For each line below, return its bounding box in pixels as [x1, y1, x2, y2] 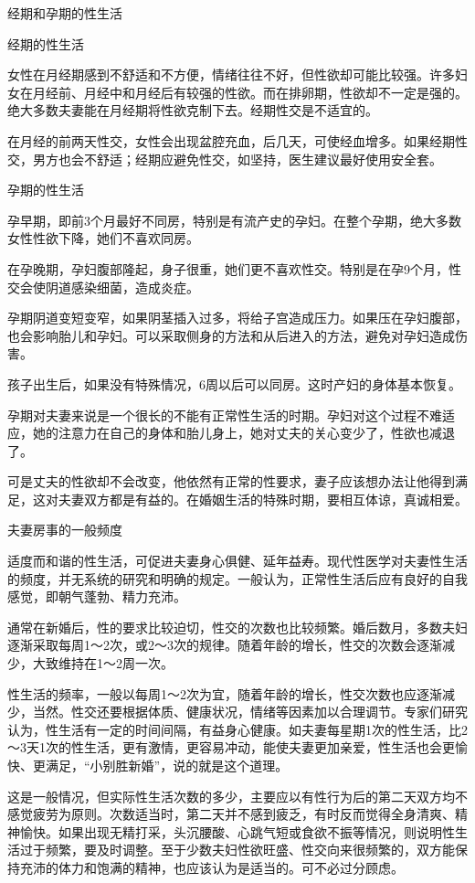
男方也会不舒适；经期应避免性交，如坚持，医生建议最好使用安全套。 [32, 149, 442, 168]
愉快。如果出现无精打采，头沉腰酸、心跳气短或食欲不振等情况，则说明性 [19, 822, 455, 841]
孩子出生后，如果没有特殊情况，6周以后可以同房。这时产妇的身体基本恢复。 [7, 374, 461, 393]
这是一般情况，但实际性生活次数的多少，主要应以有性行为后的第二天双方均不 [7, 786, 468, 805]
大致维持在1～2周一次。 [32, 654, 174, 673]
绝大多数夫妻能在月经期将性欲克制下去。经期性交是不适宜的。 [7, 101, 378, 120]
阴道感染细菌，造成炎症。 [45, 277, 199, 296]
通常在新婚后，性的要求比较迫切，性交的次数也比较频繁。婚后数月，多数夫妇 [7, 617, 468, 636]
